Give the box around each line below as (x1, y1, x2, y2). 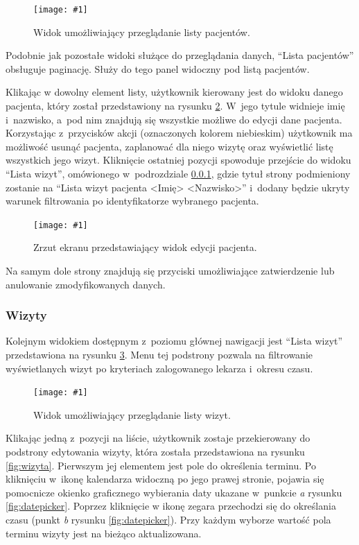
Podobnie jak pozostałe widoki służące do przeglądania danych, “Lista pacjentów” (6, 48, 354, 62)
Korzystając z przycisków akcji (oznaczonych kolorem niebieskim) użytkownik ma (6, 126, 353, 140)
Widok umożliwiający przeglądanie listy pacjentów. (33, 24, 250, 39)
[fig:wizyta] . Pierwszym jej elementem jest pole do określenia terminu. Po (6, 458, 316, 472)
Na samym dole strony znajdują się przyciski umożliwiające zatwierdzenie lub (6, 263, 335, 278)
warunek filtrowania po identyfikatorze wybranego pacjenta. (6, 193, 259, 208)
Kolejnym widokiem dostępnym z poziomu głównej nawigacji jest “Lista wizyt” (6, 334, 343, 348)
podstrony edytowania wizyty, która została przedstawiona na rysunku (6, 444, 305, 459)
